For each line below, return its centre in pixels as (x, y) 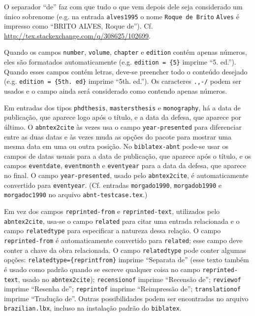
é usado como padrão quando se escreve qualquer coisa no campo (102, 269)
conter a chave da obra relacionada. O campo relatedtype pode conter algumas (125, 250)
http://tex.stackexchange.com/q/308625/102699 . (77, 35)
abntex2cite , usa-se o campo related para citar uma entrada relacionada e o (122, 221)
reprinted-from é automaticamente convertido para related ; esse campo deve (123, 240)
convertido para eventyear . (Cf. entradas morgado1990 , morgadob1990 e (113, 185)
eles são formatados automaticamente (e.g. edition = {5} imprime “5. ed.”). (120, 62)
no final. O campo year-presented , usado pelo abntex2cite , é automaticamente (126, 175)
